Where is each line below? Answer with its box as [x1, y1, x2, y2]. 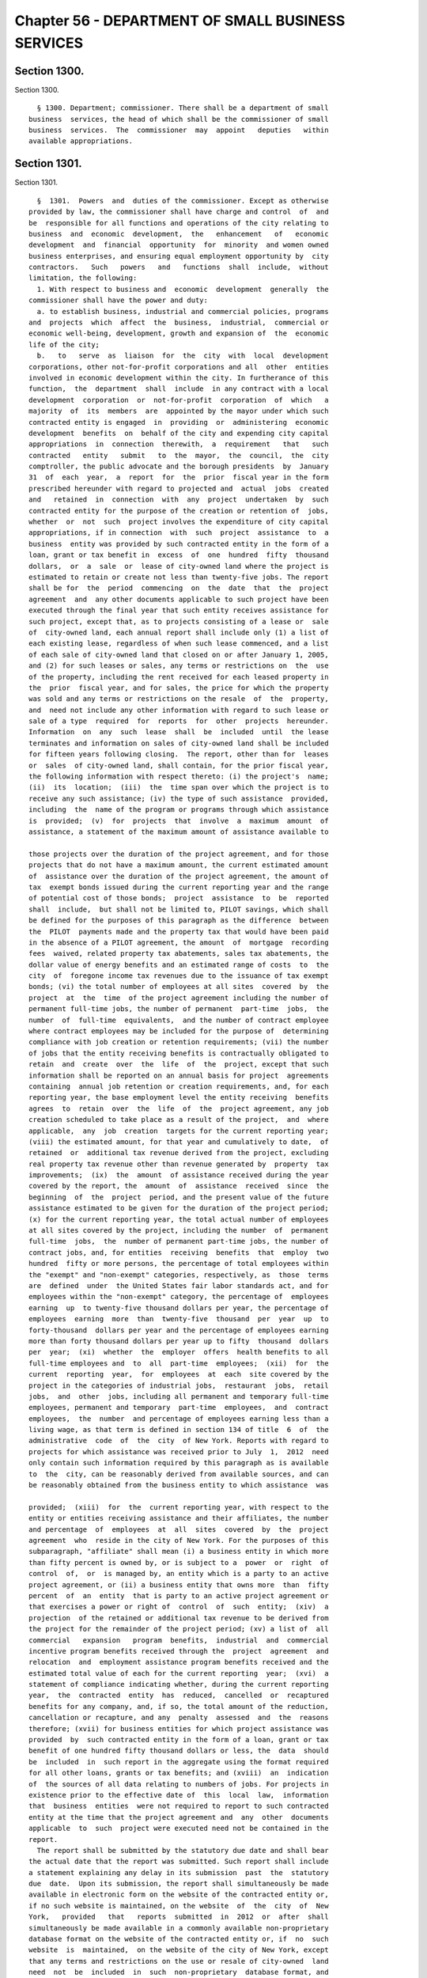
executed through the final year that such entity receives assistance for [28, 606, 329, 615]
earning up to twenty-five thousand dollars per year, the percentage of [28, 1303, 329, 1313]
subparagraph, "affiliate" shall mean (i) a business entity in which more [28, 1547, 329, 1556]
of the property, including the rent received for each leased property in [28, 673, 329, 681]
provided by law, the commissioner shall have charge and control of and [28, 207, 329, 217]
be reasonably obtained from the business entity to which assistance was [28, 1480, 329, 1490]
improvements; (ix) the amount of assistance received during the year [28, 1171, 329, 1180]
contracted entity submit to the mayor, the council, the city [28, 451, 329, 460]
